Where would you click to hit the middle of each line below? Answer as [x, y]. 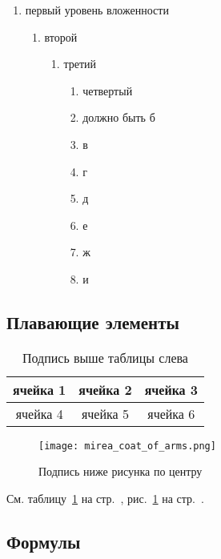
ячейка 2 [105, 389]
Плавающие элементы [93, 322]
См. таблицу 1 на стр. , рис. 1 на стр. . [105, 498]
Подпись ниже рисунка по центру [121, 471]
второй [61, 36]
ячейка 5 [105, 413]
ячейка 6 [171, 413]
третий [80, 64]
